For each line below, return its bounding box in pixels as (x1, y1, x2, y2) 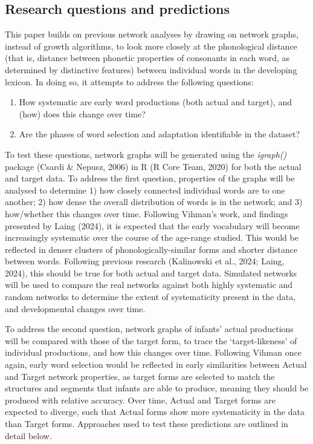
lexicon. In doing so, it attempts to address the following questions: (5, 75, 254, 88)
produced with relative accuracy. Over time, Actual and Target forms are (5, 393, 276, 406)
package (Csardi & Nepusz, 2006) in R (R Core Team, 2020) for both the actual (5, 160, 302, 172)
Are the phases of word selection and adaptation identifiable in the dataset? (19, 128, 300, 140)
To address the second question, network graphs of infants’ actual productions (5, 322, 294, 335)
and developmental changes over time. (5, 302, 146, 315)
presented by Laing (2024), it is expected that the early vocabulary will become (5, 219, 300, 232)
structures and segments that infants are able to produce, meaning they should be (5, 382, 309, 394)
